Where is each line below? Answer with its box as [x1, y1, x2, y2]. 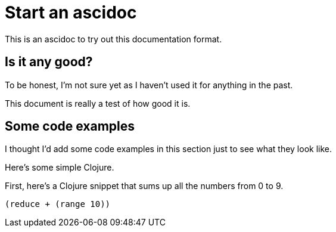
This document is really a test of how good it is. [5, 98, 191, 109]
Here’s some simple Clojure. [5, 162, 114, 173]
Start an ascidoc [5, 2, 137, 23]
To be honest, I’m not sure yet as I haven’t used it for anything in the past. [5, 79, 293, 90]
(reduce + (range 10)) [5, 199, 111, 209]
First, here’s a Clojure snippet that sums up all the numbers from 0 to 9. [5, 181, 284, 191]
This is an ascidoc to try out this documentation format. [5, 33, 222, 44]
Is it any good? [5, 54, 93, 70]
